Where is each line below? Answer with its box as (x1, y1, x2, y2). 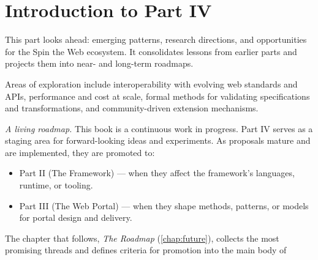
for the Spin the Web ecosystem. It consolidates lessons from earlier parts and (5, 45, 297, 58)
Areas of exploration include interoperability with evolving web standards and (5, 77, 298, 90)
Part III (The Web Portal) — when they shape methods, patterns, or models (19, 199, 309, 212)
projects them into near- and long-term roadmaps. (5, 57, 194, 70)
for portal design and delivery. (19, 211, 132, 224)
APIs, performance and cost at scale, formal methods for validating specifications (5, 89, 310, 102)
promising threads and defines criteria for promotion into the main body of (5, 243, 287, 256)
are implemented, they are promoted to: (5, 146, 155, 158)
